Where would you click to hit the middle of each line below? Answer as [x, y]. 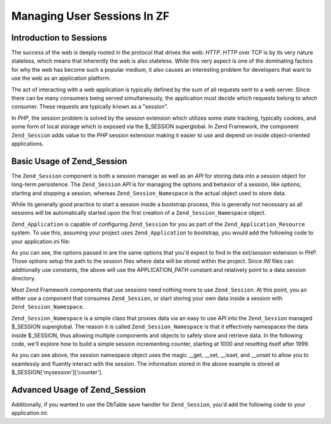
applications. [28, 144]
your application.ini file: [41, 241]
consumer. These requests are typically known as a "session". [90, 107]
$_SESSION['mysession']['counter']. [57, 372]
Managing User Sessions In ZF [90, 16]
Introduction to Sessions [59, 38]
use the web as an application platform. [61, 78]
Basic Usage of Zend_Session [69, 161]
